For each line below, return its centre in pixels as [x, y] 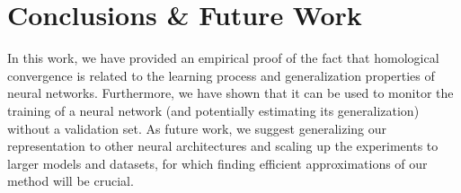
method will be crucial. [71, 181]
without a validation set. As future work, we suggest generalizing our [197, 128]
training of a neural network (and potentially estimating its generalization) [213, 110]
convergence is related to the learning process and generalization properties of [221, 75]
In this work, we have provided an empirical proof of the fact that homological [223, 58]
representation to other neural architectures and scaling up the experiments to [223, 146]
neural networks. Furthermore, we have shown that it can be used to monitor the [230, 93]
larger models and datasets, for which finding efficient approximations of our [217, 163]
